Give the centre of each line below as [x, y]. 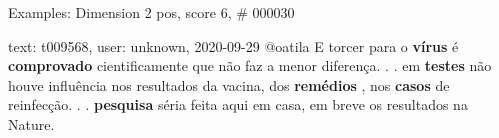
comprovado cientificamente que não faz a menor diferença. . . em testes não [250, 65]
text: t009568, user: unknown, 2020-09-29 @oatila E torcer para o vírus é [233, 45]
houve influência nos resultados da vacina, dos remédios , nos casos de [229, 84]
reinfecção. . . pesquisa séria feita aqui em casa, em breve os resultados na [238, 104]
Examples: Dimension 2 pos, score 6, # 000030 [151, 12]
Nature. [31, 123]
